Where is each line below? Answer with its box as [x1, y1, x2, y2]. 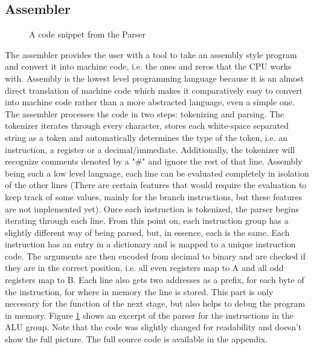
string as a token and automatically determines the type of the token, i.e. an [5, 131, 288, 143]
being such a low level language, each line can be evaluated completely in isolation [5, 166, 309, 179]
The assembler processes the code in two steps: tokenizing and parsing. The [5, 107, 284, 120]
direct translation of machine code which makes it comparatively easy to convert [5, 83, 303, 96]
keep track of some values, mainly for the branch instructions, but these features [5, 190, 303, 203]
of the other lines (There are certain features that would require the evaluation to [5, 178, 307, 191]
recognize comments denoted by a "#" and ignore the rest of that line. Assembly [5, 155, 303, 168]
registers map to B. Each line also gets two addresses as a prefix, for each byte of [5, 273, 304, 286]
